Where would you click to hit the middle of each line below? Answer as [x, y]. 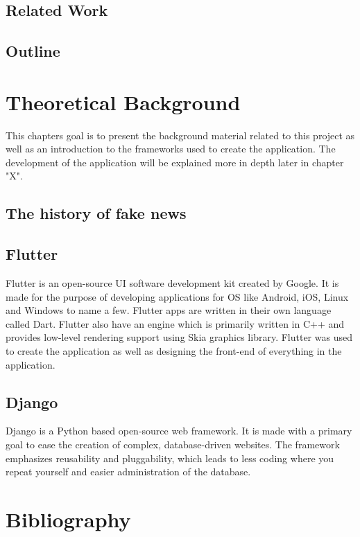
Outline [33, 51]
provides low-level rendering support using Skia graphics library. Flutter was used [179, 337]
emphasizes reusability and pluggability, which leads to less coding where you [170, 458]
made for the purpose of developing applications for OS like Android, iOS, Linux [177, 296]
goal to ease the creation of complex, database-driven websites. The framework [173, 444]
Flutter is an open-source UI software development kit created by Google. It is [172, 283]
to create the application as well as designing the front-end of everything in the [174, 351]
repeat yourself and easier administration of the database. [128, 472]
